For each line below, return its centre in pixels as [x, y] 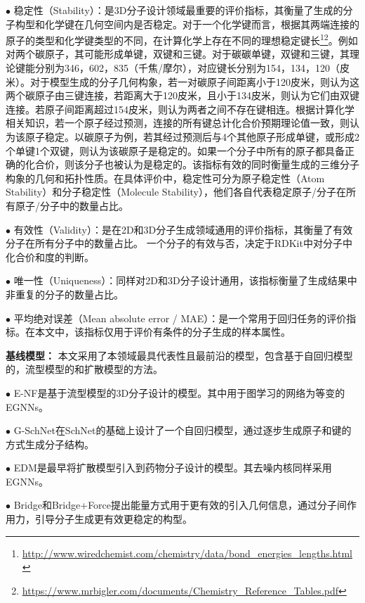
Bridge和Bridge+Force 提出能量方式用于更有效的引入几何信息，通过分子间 [180, 505]
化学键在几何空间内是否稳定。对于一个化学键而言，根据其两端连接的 [202, 24]
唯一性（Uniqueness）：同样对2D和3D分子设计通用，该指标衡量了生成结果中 [185, 280]
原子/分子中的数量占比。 [72, 205]
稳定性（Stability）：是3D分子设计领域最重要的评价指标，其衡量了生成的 [178, 10]
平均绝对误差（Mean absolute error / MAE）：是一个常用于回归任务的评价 [180, 318]
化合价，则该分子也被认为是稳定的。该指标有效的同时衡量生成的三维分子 [192, 164]
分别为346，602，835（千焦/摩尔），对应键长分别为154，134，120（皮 [192, 68]
